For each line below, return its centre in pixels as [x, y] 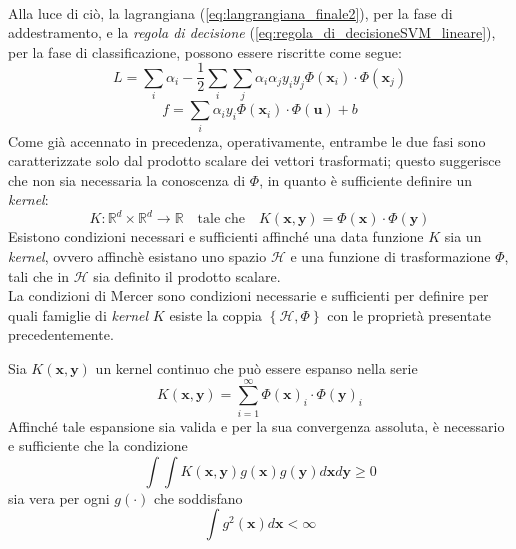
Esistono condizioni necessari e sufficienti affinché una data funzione [216, 236]
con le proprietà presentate [409, 314]
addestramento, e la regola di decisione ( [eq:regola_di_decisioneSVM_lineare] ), [252, 32]
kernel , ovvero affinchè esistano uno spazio [137, 255]
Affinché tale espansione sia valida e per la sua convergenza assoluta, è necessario [256, 425]
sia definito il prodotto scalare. [187, 275]
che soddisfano [198, 497]
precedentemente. [61, 334]
